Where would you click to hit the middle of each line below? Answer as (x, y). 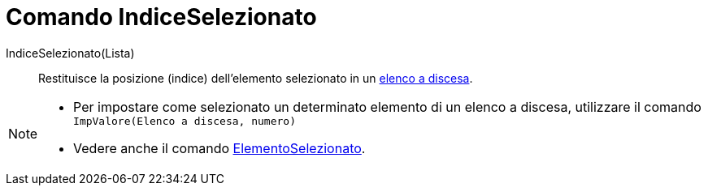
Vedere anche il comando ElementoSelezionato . (219, 148)
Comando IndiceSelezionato (161, 17)
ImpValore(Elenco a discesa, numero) (185, 121)
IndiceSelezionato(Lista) (70, 53)
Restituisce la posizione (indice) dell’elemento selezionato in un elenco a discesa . (256, 78)
